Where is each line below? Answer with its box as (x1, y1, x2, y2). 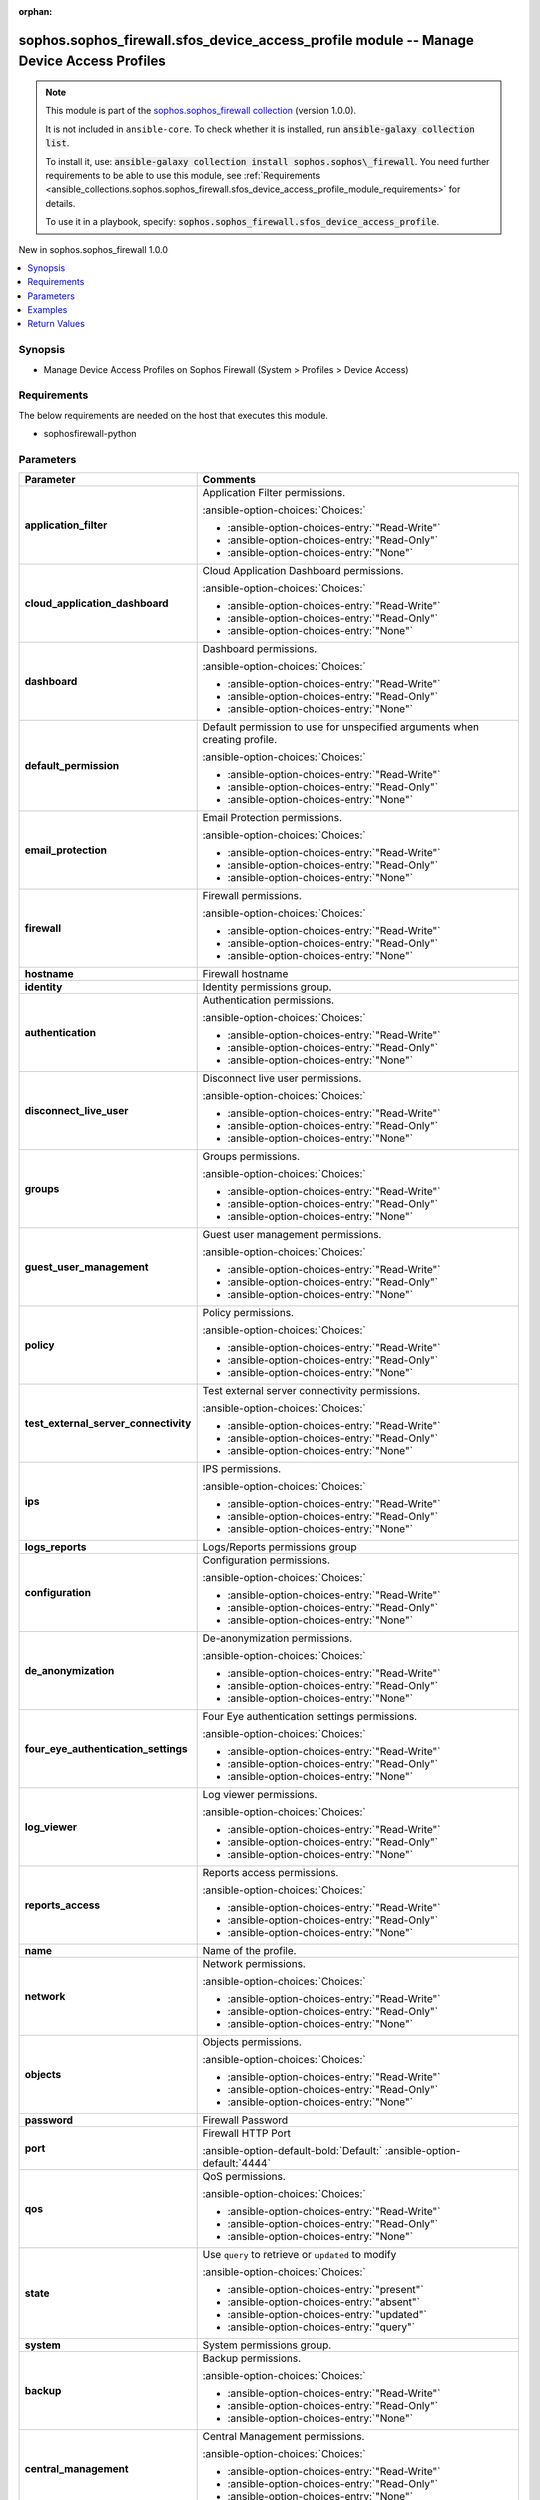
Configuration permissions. (202, 1553, 330, 1567)
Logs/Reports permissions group (202, 1540, 357, 1554)
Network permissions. (202, 1957, 307, 1971)
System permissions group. (202, 2338, 332, 2352)
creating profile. (202, 733, 278, 747)
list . (45, 137, 70, 149)
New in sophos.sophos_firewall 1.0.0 (18, 243, 169, 255)
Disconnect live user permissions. (202, 1071, 362, 1085)
